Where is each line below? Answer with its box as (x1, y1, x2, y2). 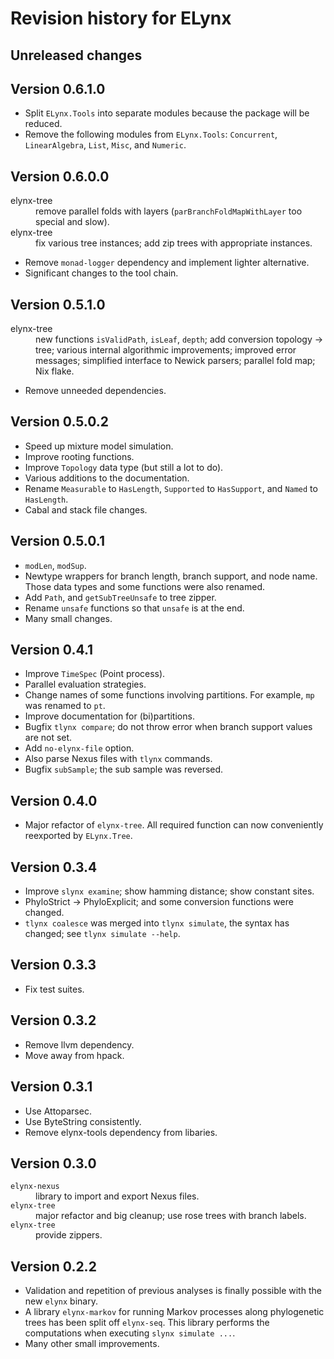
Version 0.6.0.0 (10, 168, 110, 185)
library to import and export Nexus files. (35, 1190, 200, 1202)
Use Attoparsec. (24, 1105, 92, 1117)
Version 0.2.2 (10, 1258, 97, 1275)
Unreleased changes (10, 47, 143, 64)
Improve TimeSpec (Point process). (24, 668, 166, 680)
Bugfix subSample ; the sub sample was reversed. (24, 763, 224, 776)
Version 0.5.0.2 (10, 413, 110, 431)
